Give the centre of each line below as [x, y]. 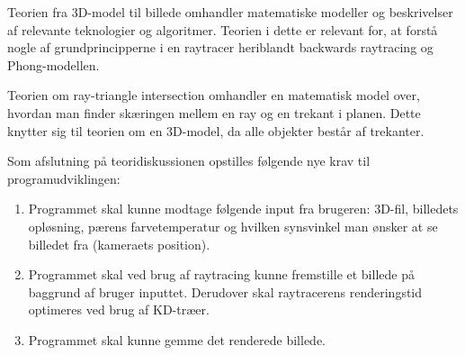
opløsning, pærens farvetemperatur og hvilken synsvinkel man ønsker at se [233, 226]
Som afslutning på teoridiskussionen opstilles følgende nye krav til [189, 161]
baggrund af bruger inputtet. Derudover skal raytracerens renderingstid [225, 291]
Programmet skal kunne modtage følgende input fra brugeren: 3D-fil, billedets [243, 209]
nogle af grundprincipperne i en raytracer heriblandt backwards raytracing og [220, 47]
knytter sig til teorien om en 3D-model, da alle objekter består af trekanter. [216, 130]
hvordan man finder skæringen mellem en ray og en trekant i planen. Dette [214, 112]
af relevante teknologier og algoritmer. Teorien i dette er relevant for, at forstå [223, 29]
